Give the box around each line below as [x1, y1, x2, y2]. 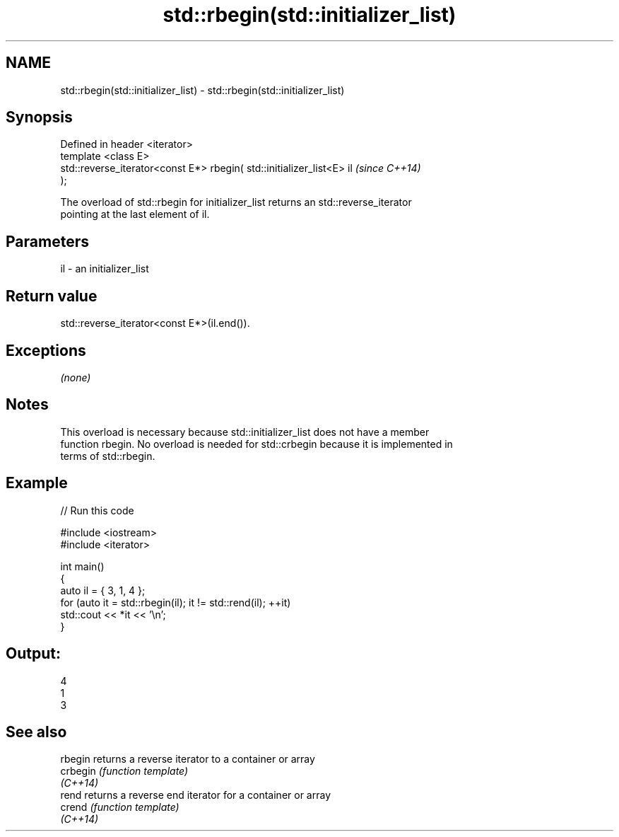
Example [6, 474, 68, 492]
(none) [60, 371, 91, 383]
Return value [6, 287, 98, 305]
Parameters [6, 232, 89, 250]
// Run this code [60, 504, 134, 516]
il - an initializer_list [60, 262, 149, 275]
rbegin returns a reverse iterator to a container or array [60, 753, 315, 766]
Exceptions [6, 341, 86, 359]
